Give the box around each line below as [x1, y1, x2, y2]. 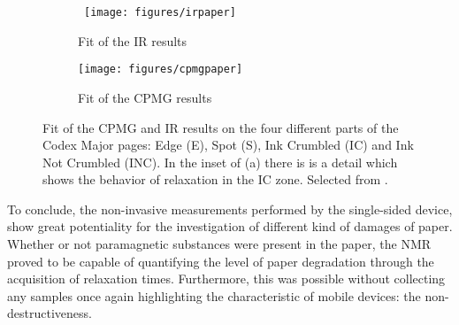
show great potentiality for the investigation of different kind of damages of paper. [7, 217, 453, 236]
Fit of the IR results [78, 31, 187, 50]
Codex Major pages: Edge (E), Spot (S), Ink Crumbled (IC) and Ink [42, 135, 414, 154]
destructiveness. [7, 304, 92, 322]
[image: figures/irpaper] [84, 6, 236, 19]
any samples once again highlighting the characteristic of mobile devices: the [7, 286, 421, 305]
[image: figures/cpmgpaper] [78, 63, 243, 76]
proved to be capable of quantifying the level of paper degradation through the [7, 251, 434, 270]
